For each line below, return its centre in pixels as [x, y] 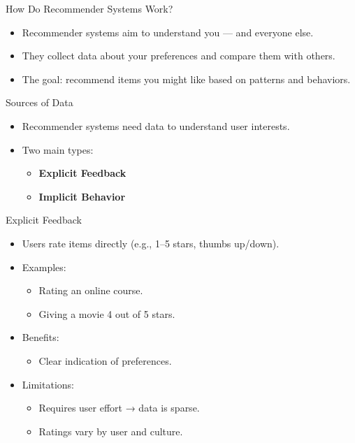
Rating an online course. [91, 290]
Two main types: [58, 149]
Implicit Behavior [82, 196]
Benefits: [41, 337]
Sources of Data [39, 102]
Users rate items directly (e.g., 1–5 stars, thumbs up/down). [151, 243]
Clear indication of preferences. [105, 360]
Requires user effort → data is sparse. [119, 408]
